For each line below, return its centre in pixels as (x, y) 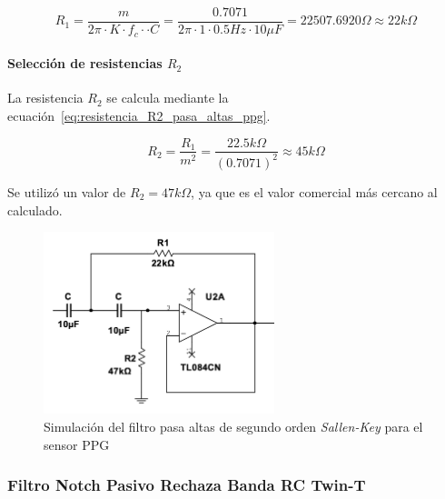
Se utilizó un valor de (67, 191)
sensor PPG (77, 444)
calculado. (35, 210)
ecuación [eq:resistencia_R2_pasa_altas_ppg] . (139, 115)
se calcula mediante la (168, 98)
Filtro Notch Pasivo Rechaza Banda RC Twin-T (187, 485)
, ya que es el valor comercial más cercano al (314, 191)
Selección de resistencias (85, 63)
